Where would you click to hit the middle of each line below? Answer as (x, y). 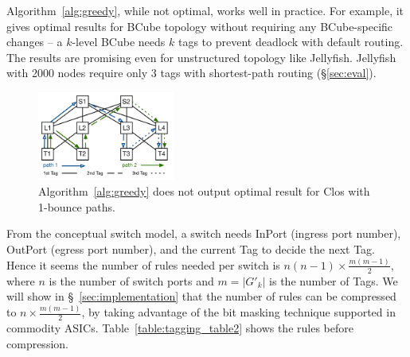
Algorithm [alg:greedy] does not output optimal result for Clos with (204, 191)
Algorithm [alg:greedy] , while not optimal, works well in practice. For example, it (205, 10)
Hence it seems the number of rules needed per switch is (143, 264)
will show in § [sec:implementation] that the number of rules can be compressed (201, 296)
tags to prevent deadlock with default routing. (291, 42)
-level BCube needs (119, 42)
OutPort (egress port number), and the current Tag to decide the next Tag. (191, 248)
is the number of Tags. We (334, 280)
